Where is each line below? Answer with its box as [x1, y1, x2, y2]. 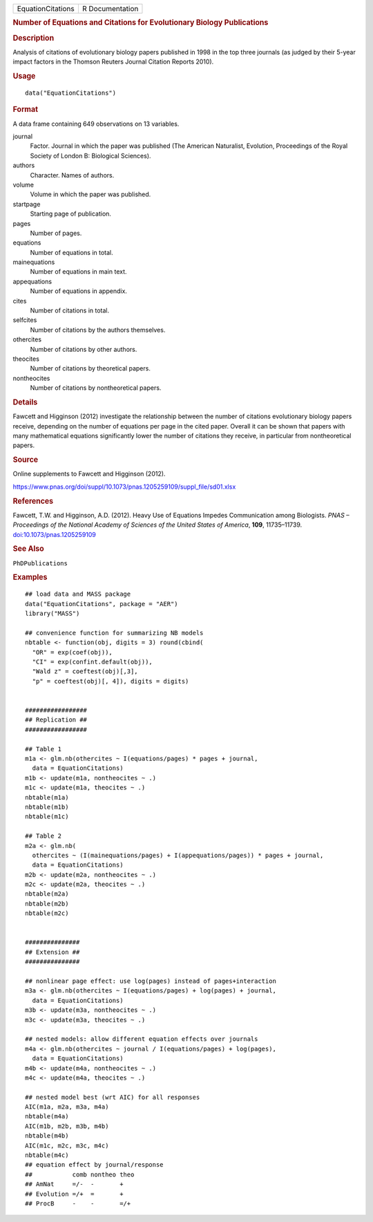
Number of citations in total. [30, 306, 110, 314]
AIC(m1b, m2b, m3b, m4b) [25, 1122, 109, 1130]
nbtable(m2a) [25, 890, 69, 898]
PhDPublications [12, 559, 68, 567]
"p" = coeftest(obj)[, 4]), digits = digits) [32, 677, 189, 685]
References [12, 496, 54, 506]
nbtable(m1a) [25, 793, 69, 801]
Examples [12, 572, 48, 582]
